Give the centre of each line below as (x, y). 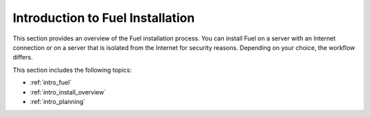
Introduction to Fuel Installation (104, 18)
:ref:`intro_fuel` (51, 83)
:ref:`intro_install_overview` (68, 92)
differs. (23, 57)
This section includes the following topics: (72, 70)
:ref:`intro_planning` (58, 101)
